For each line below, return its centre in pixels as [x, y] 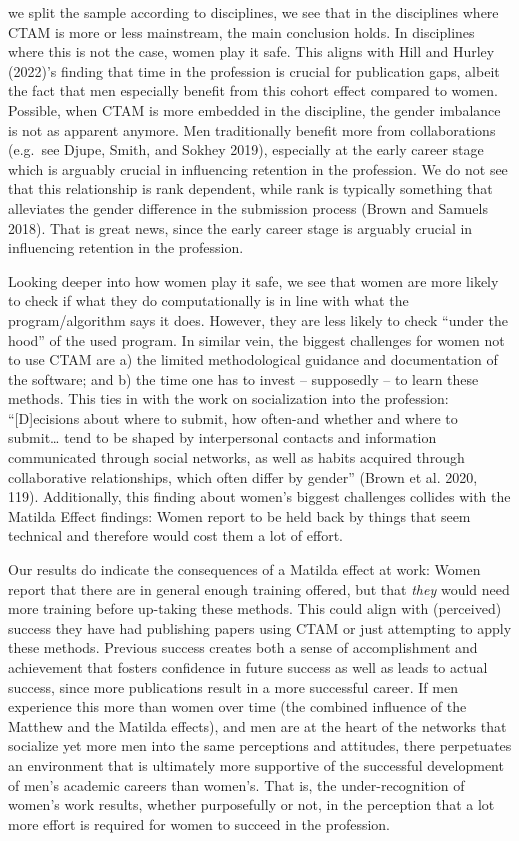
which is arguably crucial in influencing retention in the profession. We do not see [258, 168]
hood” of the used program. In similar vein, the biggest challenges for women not [256, 339]
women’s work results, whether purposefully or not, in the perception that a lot [251, 804]
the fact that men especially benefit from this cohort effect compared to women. [253, 90]
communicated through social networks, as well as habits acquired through [236, 457]
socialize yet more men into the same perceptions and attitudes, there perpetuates [260, 745]
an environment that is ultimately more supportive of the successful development [256, 764]
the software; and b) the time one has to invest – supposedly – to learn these [243, 378]
